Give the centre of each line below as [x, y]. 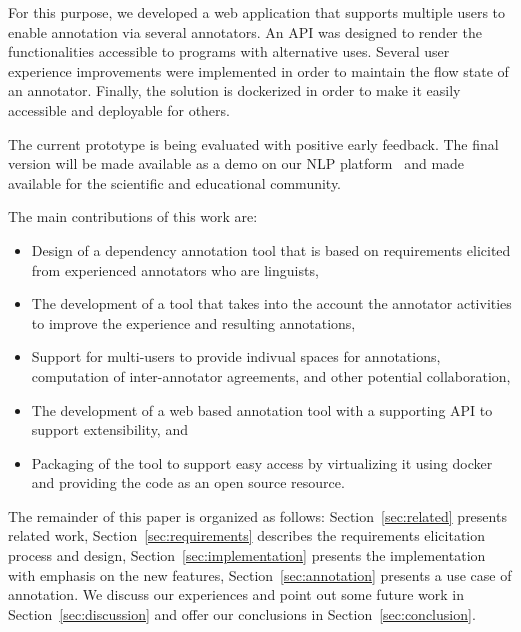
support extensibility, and [109, 429]
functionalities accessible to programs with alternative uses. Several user [229, 51]
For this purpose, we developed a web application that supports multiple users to [257, 12]
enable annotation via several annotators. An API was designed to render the [245, 31]
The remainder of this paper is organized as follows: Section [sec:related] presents [257, 515]
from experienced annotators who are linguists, [175, 269]
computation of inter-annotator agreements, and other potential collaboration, [271, 375]
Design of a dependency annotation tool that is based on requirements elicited [271, 249]
